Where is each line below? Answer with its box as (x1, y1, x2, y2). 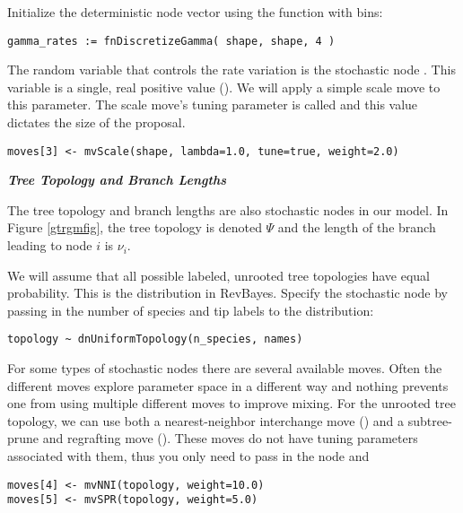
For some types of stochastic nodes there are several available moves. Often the (7, 359, 442, 378)
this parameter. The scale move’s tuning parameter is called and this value (7, 95, 418, 114)
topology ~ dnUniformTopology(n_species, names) (7, 333, 303, 346)
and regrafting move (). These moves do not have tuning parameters (42, 429, 418, 448)
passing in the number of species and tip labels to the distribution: (7, 300, 374, 319)
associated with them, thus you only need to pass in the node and (7, 447, 370, 465)
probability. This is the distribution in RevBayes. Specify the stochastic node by (7, 283, 448, 302)
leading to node (7, 236, 92, 255)
